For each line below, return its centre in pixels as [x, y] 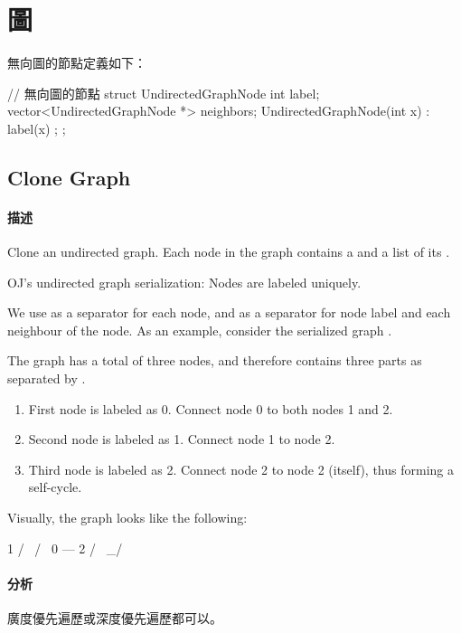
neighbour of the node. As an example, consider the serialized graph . [200, 330]
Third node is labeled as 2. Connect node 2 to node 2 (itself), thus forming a [241, 469]
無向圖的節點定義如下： [77, 63]
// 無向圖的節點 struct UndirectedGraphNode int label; [164, 93]
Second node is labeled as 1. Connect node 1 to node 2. [182, 439]
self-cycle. [55, 487]
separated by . [47, 378]
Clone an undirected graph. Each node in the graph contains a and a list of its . [229, 252]
